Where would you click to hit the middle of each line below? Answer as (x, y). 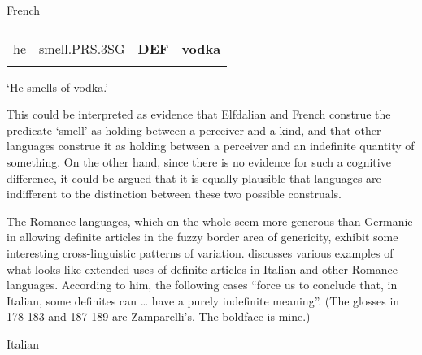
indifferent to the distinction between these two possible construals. (174, 194)
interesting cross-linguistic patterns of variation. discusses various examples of (200, 252)
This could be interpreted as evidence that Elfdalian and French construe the (199, 114)
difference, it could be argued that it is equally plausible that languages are (194, 177)
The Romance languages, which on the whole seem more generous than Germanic (210, 221)
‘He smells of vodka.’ (57, 87)
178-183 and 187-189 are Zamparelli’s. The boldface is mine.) (159, 316)
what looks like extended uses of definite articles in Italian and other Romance (202, 268)
